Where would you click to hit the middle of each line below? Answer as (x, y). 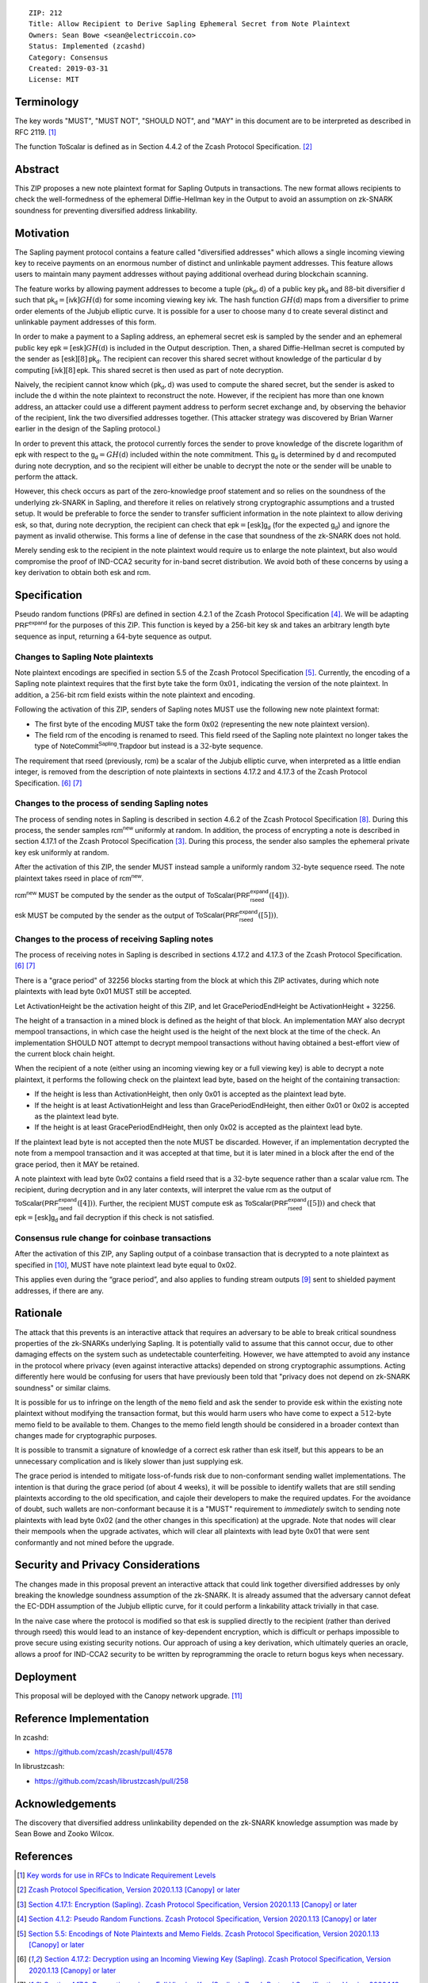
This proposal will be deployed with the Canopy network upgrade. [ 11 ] (129, 1695)
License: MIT (54, 80)
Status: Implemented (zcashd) (88, 46)
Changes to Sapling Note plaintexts (84, 657)
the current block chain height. (65, 1054)
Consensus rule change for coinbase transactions (113, 1238)
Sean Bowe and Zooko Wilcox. (65, 1834)
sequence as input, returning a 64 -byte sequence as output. (113, 636)
